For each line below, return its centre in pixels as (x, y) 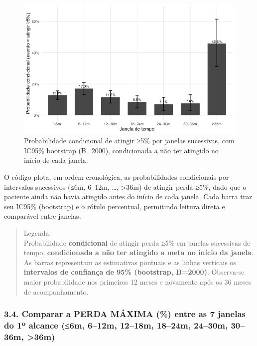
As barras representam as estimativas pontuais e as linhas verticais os (130, 262)
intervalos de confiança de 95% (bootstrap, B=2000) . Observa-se (134, 272)
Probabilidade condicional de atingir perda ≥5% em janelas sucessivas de (137, 242)
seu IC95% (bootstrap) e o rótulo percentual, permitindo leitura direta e (115, 206)
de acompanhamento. (56, 291)
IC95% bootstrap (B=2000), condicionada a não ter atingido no (121, 150)
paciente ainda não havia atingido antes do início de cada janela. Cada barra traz (128, 196)
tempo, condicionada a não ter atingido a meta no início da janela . (138, 252)
